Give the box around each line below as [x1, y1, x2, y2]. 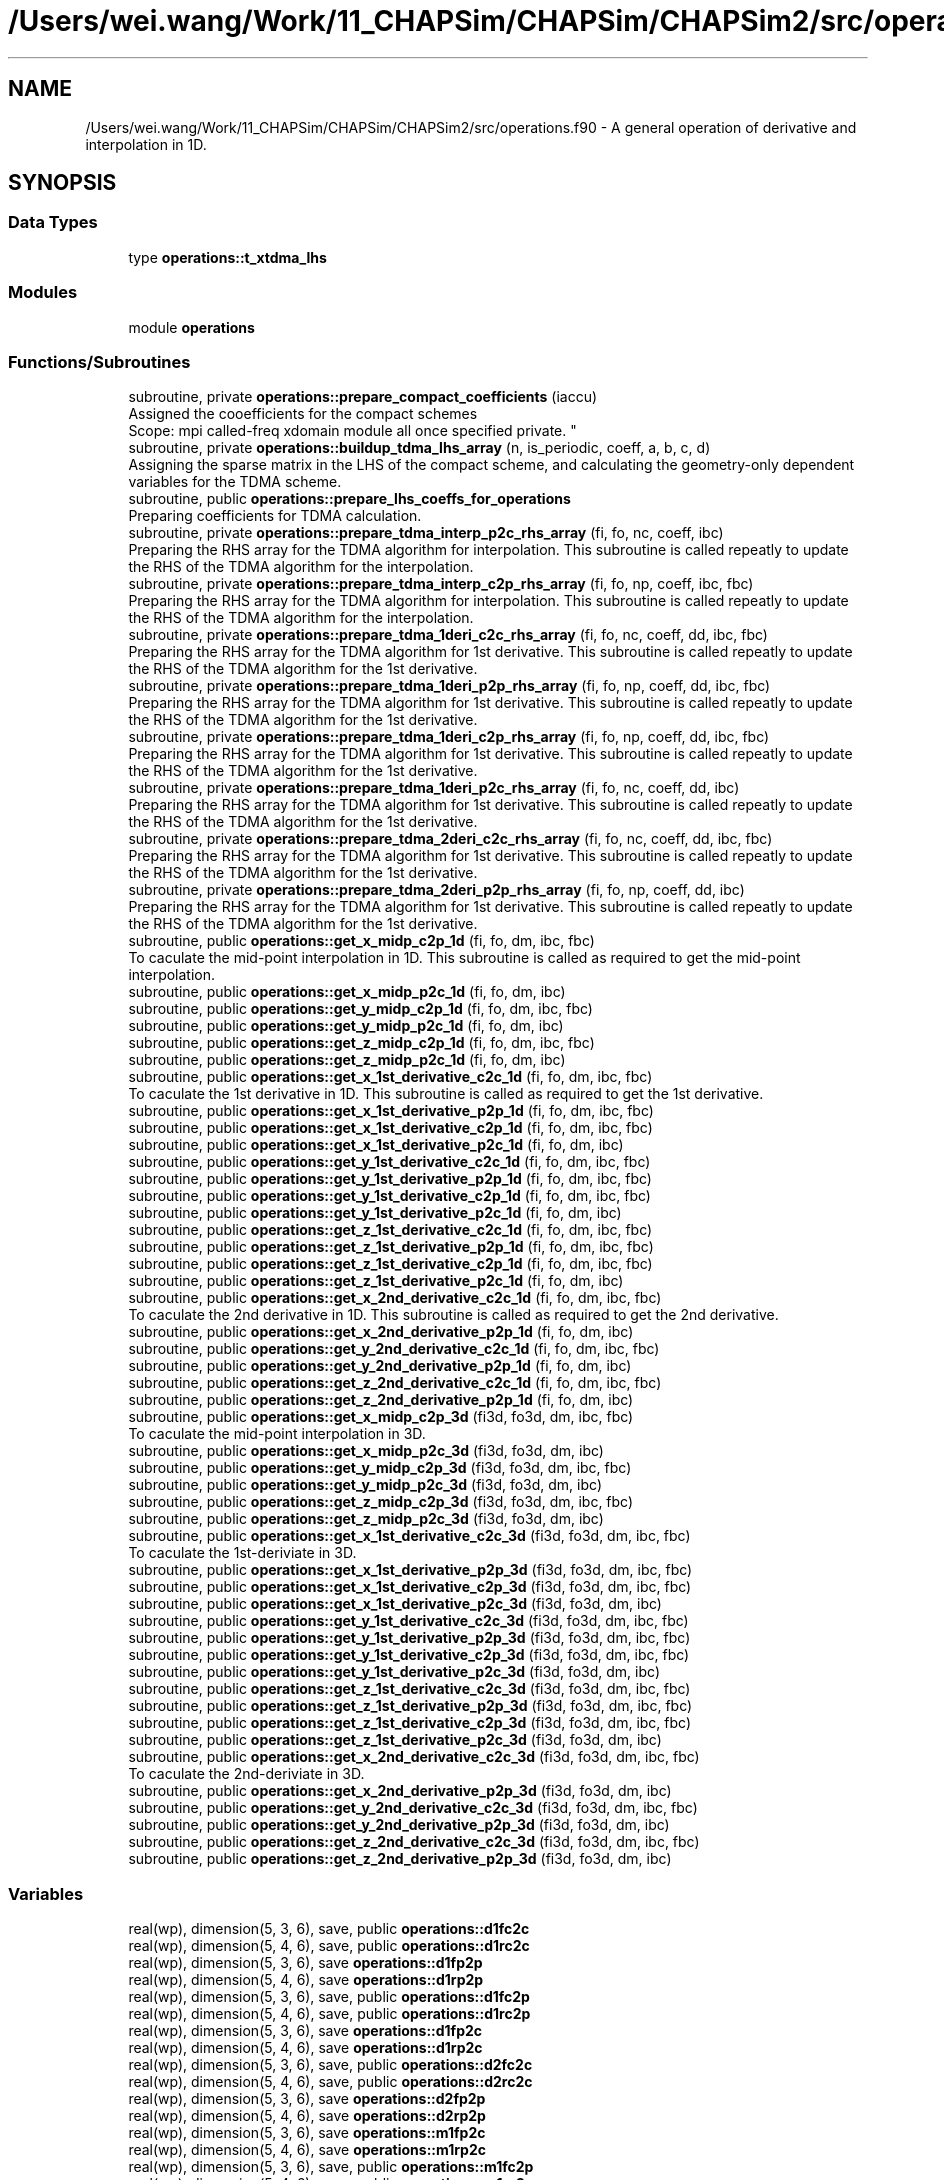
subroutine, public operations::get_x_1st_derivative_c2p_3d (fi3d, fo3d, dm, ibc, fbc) [128, 1578, 692, 1596]
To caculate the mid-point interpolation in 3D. [128, 1425, 426, 1443]
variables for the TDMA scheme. [128, 473, 342, 491]
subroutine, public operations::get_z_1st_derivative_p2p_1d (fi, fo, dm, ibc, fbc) [128, 1238, 654, 1256]
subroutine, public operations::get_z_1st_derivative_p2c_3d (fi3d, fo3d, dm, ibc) [128, 1731, 662, 1749]
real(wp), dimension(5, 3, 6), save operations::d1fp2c [128, 2022, 483, 2040]
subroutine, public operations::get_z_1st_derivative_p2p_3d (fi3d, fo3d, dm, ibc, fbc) [128, 1697, 693, 1715]
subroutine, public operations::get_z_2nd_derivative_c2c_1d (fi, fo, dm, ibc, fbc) [128, 1374, 662, 1392]
